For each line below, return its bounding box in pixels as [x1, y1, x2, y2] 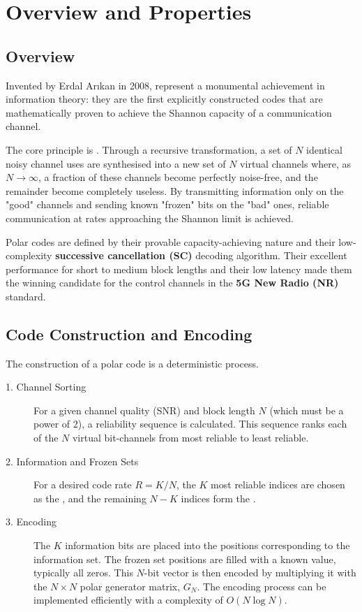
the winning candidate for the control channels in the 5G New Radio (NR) [6, 275, 339, 290]
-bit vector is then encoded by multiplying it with [144, 565, 356, 580]
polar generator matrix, [80, 578, 181, 593]
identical [306, 142, 342, 156]
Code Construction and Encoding [6, 323, 252, 344]
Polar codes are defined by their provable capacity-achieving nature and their [6, 234, 335, 249]
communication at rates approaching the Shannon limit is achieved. [6, 210, 294, 225]
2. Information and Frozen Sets [6, 453, 139, 468]
